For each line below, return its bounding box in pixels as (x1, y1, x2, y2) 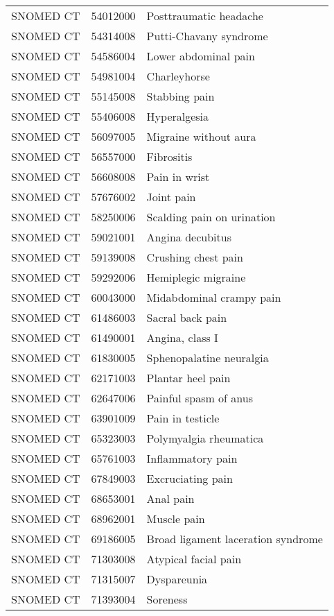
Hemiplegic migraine (146, 269, 246, 285)
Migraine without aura (146, 128, 256, 144)
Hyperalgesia (146, 108, 209, 124)
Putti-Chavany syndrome (146, 28, 268, 44)
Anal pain (146, 490, 195, 506)
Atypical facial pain (146, 551, 242, 567)
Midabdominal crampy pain (146, 289, 281, 305)
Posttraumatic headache (146, 8, 263, 24)
